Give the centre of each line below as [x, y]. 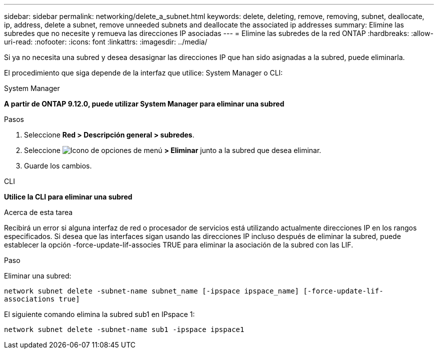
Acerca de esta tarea [38, 212]
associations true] [42, 299]
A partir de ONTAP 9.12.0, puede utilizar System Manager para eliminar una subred [144, 104]
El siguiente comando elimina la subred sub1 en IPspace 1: [99, 314]
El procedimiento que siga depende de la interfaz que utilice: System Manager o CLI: [143, 73]
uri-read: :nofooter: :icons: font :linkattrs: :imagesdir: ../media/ [106, 42]
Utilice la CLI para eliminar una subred [68, 197]
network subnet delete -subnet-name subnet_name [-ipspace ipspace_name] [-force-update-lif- [194, 291]
